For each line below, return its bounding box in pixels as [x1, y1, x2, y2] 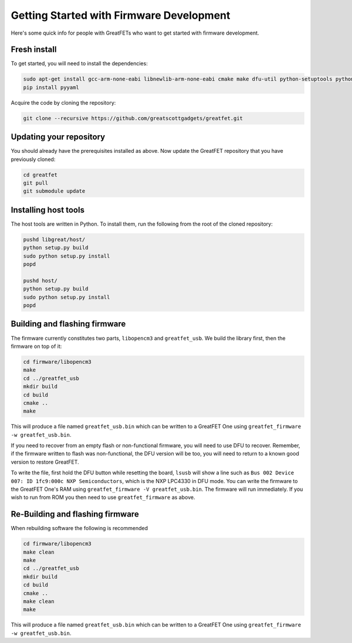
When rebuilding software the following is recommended [11, 525, 148, 532]
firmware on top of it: [11, 343, 62, 350]
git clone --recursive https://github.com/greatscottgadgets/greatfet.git [23, 115, 243, 122]
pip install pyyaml [23, 84, 79, 91]
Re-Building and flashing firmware [11, 509, 139, 520]
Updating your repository [11, 132, 106, 142]
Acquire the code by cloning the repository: [11, 99, 116, 106]
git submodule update [23, 188, 86, 195]
